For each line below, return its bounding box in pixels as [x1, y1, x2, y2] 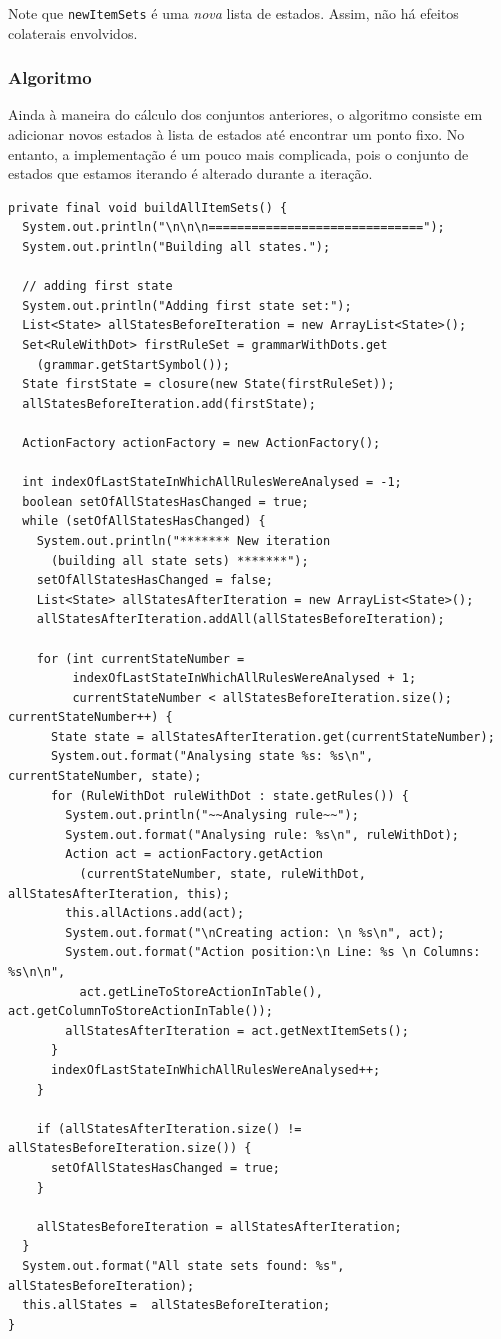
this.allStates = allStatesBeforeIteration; [22, 1298, 331, 1313]
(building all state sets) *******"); [50, 553, 309, 568]
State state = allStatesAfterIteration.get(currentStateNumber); [50, 729, 495, 744]
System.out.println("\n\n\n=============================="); [22, 220, 445, 235]
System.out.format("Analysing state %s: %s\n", [50, 749, 374, 764]
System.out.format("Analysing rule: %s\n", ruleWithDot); [65, 827, 460, 842]
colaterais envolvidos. [8, 22, 138, 43]
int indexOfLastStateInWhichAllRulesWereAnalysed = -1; [22, 475, 402, 490]
